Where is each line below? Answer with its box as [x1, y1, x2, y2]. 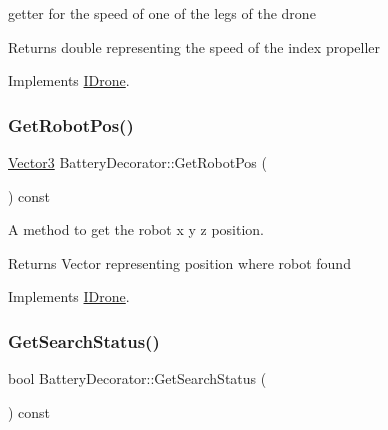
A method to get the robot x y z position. [8, 219, 265, 240]
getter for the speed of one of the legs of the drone [8, 3, 316, 23]
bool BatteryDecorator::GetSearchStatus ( [8, 368, 267, 389]
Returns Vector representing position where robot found [8, 252, 351, 273]
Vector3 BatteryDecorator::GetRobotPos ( [8, 152, 267, 172]
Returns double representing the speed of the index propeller [8, 36, 381, 57]
